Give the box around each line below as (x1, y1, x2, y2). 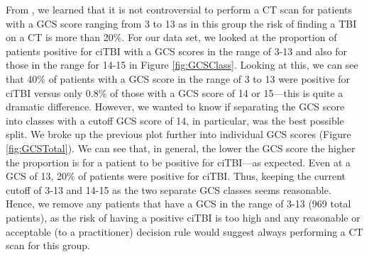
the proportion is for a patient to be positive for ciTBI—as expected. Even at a (6, 154, 351, 169)
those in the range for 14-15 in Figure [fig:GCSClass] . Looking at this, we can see (6, 57, 358, 72)
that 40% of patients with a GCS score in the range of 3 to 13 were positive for (6, 71, 351, 86)
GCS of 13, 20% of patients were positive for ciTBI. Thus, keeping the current (6, 169, 346, 183)
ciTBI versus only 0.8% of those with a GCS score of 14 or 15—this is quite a (6, 85, 343, 100)
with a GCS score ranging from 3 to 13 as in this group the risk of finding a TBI (6, 16, 357, 30)
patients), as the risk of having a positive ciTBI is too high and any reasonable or (6, 210, 360, 224)
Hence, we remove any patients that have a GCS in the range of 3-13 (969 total (6, 196, 351, 211)
